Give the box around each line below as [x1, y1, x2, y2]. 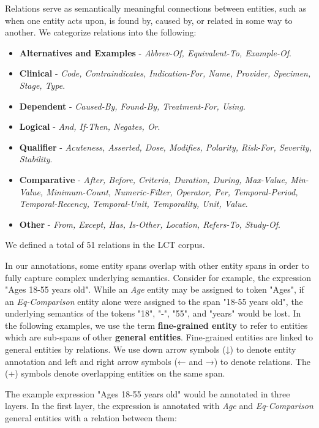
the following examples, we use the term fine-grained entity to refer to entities [5, 318, 308, 331]
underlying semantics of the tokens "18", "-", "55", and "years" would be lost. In [5, 307, 301, 320]
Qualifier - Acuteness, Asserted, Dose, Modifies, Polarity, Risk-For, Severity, [19, 140, 312, 153]
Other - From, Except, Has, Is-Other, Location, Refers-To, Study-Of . [19, 217, 280, 230]
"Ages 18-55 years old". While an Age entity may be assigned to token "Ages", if [5, 283, 304, 296]
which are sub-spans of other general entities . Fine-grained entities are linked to [5, 331, 313, 344]
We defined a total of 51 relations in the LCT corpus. [5, 238, 205, 251]
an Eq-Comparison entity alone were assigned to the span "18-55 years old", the [5, 295, 303, 307]
